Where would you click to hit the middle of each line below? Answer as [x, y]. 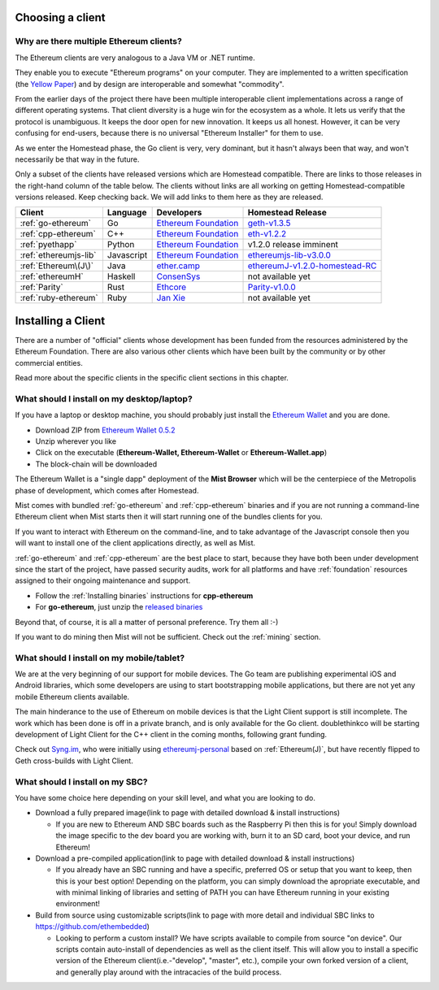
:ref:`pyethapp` [48, 245]
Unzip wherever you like [76, 441]
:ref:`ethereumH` [52, 276]
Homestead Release [287, 213]
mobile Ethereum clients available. [72, 697]
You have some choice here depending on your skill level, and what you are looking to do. [165, 797]
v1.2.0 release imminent [293, 245]
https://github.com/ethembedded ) [93, 927]
